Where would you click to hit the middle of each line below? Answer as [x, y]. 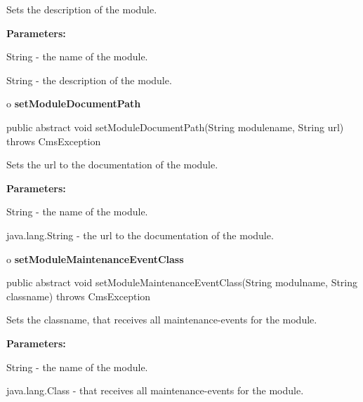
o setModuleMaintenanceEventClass [95, 259]
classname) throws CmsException [79, 296]
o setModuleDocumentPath [74, 103]
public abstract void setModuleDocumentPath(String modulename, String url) [175, 127]
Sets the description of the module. [82, 9]
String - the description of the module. [89, 80]
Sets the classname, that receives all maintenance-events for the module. [162, 320]
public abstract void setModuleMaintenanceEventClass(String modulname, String [182, 282]
